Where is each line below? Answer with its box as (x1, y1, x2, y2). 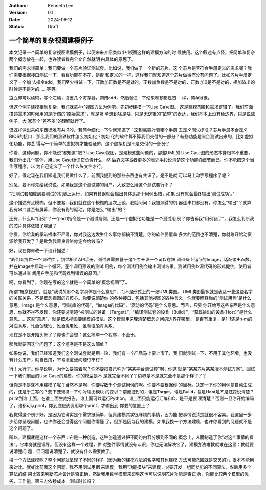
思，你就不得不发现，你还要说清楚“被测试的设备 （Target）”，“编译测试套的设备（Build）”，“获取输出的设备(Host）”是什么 (9, 309, 252, 315)
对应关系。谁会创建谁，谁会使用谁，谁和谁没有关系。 (9, 323, 117, 328)
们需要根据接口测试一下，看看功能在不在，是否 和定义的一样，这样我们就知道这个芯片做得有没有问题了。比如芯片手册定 (9, 72, 252, 78)
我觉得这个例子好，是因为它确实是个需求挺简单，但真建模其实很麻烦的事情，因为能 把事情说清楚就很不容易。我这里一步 (9, 412, 252, 418)
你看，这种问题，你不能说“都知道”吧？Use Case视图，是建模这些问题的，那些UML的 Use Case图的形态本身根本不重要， (9, 150, 253, 156)
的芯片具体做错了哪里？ (9, 222, 57, 229)
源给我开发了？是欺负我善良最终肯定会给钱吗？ (9, 238, 104, 244)
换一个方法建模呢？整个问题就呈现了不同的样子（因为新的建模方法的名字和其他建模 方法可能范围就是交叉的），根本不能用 (9, 457, 254, 463)
